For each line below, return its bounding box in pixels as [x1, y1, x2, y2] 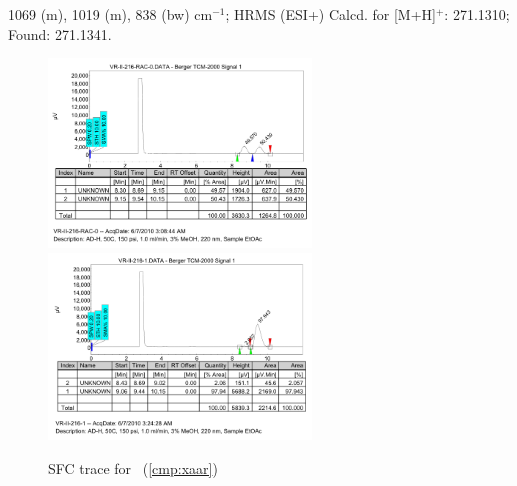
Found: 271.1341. [8, 23, 112, 44]
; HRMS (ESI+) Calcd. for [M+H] [225, 4, 436, 24]
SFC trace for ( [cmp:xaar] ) [48, 457, 218, 478]
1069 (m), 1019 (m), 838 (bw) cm [8, 4, 213, 24]
